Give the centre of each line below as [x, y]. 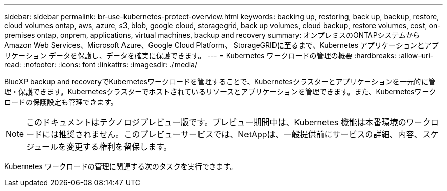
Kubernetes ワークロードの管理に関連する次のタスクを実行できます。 [121, 166]
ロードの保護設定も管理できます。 [61, 102]
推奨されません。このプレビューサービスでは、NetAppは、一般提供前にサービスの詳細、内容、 [241, 134]
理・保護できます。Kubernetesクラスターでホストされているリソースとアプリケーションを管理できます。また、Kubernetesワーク [220, 92]
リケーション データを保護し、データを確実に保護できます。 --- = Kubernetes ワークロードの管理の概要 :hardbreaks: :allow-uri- [219, 55]
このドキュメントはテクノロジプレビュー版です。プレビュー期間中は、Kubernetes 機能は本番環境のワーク [228, 122]
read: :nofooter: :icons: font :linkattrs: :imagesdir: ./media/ [101, 65]
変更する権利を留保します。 [119, 147]
